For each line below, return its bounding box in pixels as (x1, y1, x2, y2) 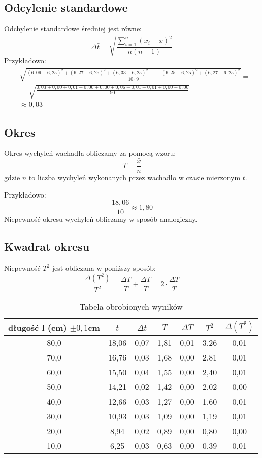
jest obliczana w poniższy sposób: (52, 263, 156, 273)
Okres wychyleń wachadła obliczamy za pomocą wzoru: (4, 148, 176, 158)
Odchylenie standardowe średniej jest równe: (4, 23, 142, 34)
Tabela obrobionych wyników (79, 301, 183, 313)
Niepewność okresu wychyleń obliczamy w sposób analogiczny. (4, 214, 198, 224)
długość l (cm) (8, 321, 67, 333)
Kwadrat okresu (4, 239, 90, 254)
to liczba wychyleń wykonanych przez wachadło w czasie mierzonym (28, 172, 241, 183)
